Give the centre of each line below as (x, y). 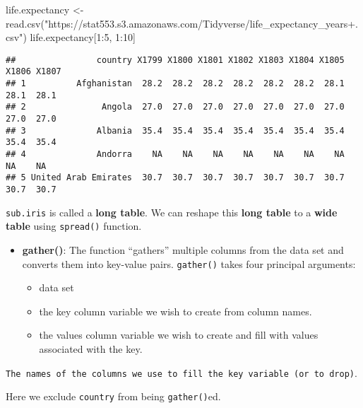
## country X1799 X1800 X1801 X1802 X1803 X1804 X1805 (175, 60)
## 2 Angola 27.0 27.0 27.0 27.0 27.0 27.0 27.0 (175, 107)
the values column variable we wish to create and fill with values (179, 335)
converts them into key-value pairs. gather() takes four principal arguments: (189, 263)
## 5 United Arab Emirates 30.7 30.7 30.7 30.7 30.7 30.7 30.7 (175, 178)
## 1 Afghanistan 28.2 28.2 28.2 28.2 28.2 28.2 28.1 (175, 84)
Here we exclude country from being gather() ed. (113, 396)
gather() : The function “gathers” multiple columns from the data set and (183, 249)
